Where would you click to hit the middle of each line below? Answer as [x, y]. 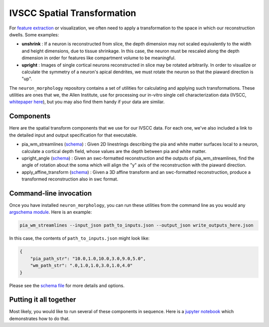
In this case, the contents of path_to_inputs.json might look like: [79, 238]
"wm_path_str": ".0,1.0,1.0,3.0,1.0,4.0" [81, 266]
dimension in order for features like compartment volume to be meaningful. [99, 58]
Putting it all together [43, 300]
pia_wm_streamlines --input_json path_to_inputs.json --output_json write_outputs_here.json [136, 225]
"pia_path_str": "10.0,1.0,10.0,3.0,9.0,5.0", [88, 258]
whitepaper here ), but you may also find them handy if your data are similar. [87, 102]
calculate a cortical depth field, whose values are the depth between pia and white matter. [114, 151]
